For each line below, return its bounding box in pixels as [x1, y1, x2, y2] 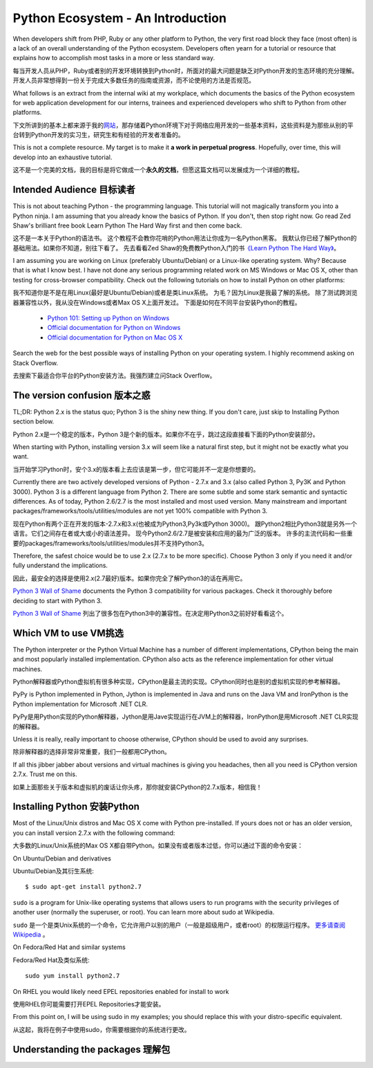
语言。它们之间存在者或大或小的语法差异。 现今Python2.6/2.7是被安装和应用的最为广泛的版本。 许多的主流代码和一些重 [12, 529, 353, 537]
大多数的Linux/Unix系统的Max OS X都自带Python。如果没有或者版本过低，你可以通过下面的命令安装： [12, 841, 304, 850]
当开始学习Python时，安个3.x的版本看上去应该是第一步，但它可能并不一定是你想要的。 [12, 465, 260, 473]
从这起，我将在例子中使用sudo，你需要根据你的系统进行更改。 [12, 1025, 191, 1033]
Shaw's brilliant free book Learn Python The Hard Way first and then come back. [12, 221, 242, 230]
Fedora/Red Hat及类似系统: [12, 955, 90, 964]
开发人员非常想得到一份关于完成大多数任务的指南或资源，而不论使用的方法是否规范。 [12, 76, 255, 84]
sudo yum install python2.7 [25, 972, 120, 980]
